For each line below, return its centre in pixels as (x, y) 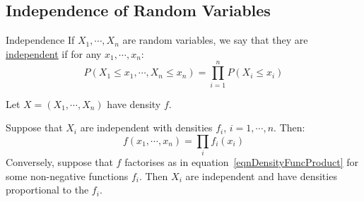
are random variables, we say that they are (215, 40)
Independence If (40, 40)
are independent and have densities (261, 176)
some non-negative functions (67, 176)
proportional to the (47, 190)
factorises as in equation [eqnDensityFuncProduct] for (241, 162)
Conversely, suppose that (59, 162)
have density (134, 103)
